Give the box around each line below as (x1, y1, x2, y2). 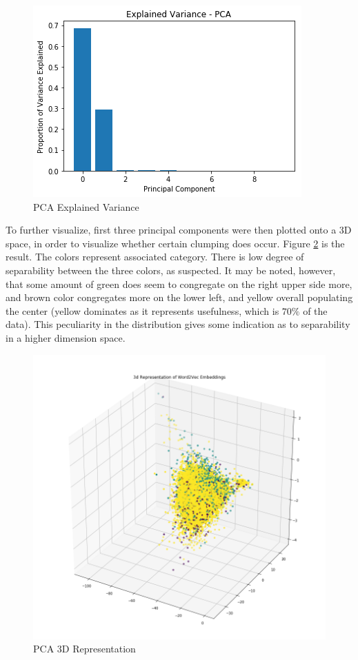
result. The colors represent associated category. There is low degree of (6, 249, 304, 264)
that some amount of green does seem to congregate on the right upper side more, (6, 276, 352, 291)
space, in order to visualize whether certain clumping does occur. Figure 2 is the (6, 236, 345, 250)
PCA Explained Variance (33, 199, 139, 214)
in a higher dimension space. (6, 330, 126, 344)
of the (303, 303, 328, 318)
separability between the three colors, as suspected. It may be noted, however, (6, 262, 336, 277)
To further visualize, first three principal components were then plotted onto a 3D (6, 223, 352, 237)
